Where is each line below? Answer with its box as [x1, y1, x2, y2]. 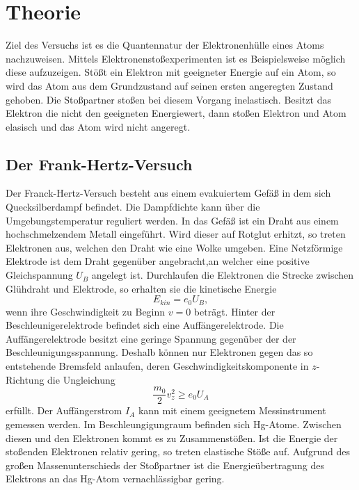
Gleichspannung [6, 268, 73, 282]
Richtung [6, 372, 45, 386]
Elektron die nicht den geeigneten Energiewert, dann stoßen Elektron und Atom [6, 106, 346, 120]
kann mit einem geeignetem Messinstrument [138, 403, 326, 418]
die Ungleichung [47, 372, 115, 386]
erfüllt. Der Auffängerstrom [6, 403, 122, 418]
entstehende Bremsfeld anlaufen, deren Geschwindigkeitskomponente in [6, 359, 309, 373]
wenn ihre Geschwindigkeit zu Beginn [6, 304, 166, 318]
